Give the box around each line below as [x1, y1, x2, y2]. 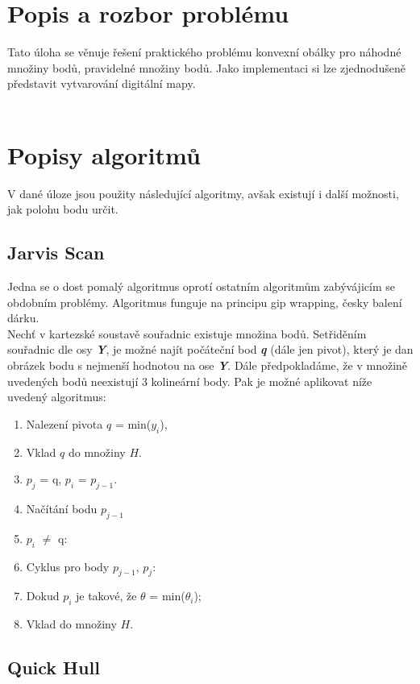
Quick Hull [7, 655, 100, 680]
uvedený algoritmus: [7, 388, 106, 405]
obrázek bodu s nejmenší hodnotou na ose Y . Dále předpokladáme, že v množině [7, 356, 408, 373]
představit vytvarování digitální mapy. [7, 75, 196, 92]
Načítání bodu [26, 500, 98, 516]
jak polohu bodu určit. [7, 201, 119, 218]
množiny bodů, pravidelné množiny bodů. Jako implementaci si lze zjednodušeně [7, 59, 405, 76]
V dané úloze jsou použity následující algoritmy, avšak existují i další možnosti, [7, 184, 399, 201]
